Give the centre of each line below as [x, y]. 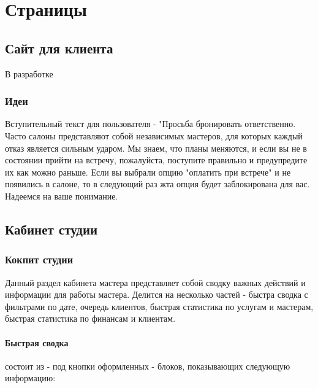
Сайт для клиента [59, 48]
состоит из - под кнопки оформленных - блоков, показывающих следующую [148, 366]
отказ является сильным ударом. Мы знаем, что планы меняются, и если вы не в [156, 148]
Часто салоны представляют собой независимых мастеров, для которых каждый [154, 135]
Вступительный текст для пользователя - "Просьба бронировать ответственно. [150, 124]
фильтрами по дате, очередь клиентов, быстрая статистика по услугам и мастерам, [159, 306]
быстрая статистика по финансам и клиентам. [90, 318]
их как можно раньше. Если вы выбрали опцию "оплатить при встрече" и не [148, 172]
